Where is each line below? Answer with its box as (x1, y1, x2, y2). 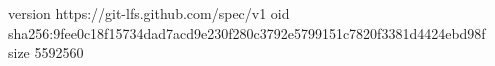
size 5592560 (8, 42, 84, 63)
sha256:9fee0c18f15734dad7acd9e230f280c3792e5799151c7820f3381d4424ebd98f (8, 22, 486, 43)
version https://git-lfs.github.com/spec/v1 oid (8, 3, 290, 23)
